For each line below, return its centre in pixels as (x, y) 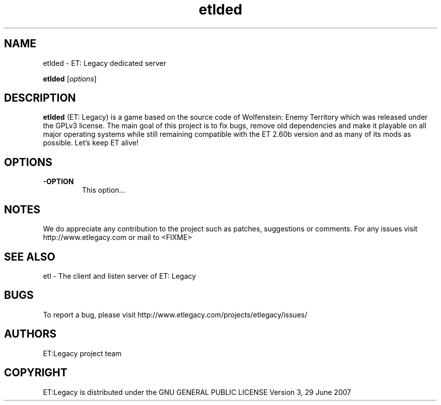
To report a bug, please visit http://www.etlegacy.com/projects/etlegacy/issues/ (175, 314)
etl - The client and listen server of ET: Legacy (120, 276)
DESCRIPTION (40, 98)
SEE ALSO (30, 257)
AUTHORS (30, 334)
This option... (103, 190)
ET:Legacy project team (82, 353)
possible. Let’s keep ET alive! (91, 143)
